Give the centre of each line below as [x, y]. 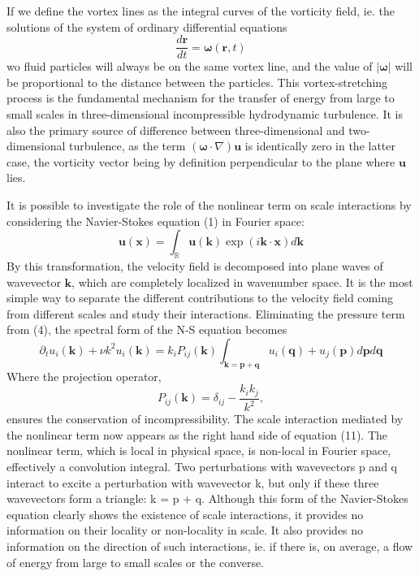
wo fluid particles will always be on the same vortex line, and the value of [190, 66]
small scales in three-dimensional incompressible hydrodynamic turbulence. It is [205, 114]
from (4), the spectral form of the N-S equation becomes [147, 329]
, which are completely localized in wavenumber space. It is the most [242, 282]
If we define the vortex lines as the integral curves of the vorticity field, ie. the [201, 11]
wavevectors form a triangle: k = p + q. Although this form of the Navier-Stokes [207, 498]
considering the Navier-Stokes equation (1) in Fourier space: [156, 221]
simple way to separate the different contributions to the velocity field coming [200, 298]
